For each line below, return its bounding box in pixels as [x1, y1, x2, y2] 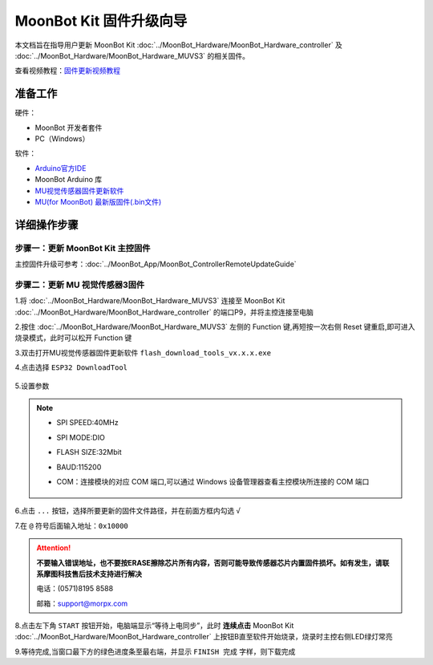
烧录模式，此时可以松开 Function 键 [14, 333, 132, 343]
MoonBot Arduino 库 [34, 175, 103, 184]
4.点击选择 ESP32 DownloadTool [14, 363, 128, 372]
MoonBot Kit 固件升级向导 [14, 12, 188, 30]
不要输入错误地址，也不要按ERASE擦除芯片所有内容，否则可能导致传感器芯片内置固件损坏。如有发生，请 [36, 558, 382, 567]
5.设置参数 [14, 381, 50, 391]
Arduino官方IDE [34, 163, 87, 172]
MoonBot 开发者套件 [34, 123, 103, 132]
